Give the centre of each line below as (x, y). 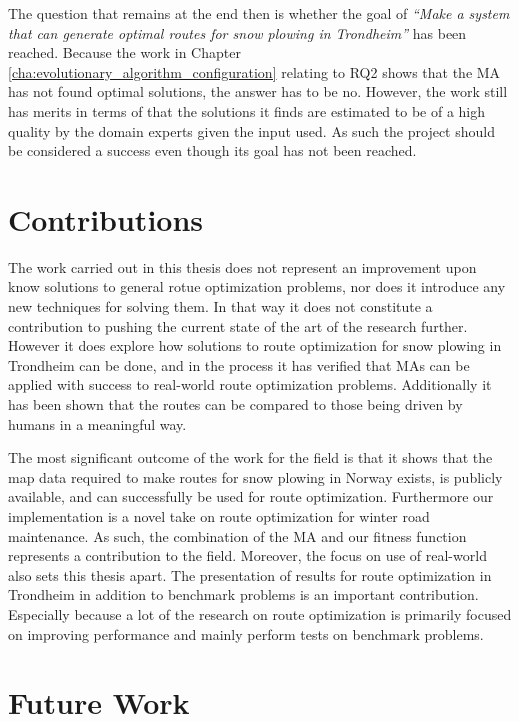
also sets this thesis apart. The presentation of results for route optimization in (250, 574)
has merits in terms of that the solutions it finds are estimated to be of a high (247, 110)
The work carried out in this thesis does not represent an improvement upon (242, 266)
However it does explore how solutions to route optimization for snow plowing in (255, 345)
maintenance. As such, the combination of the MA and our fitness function (237, 535)
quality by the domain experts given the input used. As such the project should (251, 130)
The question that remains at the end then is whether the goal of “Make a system (259, 13)
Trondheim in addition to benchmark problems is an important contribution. (243, 594)
